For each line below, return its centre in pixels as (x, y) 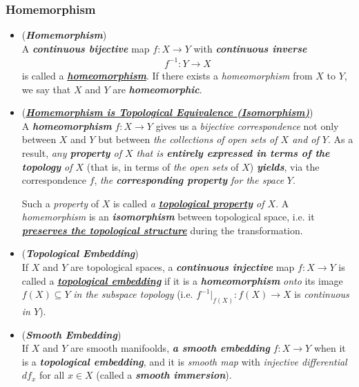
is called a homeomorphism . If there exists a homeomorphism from (167, 75)
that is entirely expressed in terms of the (233, 152)
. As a (340, 139)
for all (52, 375)
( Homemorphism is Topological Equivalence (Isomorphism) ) (167, 112)
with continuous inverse (250, 48)
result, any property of (71, 152)
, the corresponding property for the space (189, 180)
